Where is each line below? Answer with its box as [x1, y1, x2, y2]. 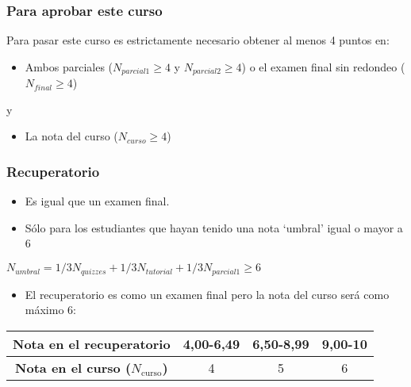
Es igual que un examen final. [25, 193, 170, 209]
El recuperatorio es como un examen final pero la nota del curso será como [25, 285, 390, 302]
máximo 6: [25, 301, 76, 318]
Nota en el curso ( [15, 358, 132, 377]
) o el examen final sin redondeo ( [241, 58, 405, 75]
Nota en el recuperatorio [13, 334, 171, 353]
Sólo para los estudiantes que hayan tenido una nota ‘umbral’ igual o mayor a [25, 219, 403, 236]
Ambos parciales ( [25, 58, 113, 75]
